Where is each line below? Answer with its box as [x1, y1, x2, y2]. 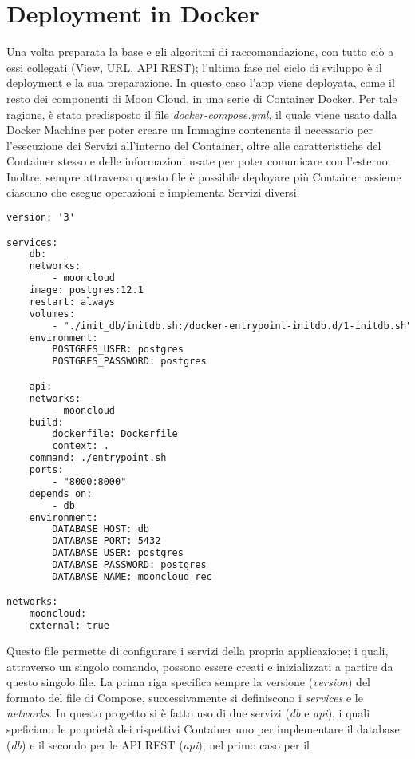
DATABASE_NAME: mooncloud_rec [52, 570, 212, 582]
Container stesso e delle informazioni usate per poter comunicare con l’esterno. [6, 153, 391, 169]
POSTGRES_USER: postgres [52, 344, 184, 356]
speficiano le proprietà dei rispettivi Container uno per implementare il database [6, 721, 400, 737]
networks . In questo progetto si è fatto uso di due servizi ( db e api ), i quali [6, 705, 370, 721]
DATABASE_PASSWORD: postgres [52, 559, 207, 570]
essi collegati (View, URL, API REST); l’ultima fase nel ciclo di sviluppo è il [6, 58, 382, 75]
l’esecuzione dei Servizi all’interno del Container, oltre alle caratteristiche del [6, 137, 381, 153]
